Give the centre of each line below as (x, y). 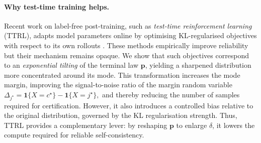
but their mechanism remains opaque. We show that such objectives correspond (127, 55)
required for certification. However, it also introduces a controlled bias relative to (129, 105)
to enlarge (192, 125)
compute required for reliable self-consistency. (74, 135)
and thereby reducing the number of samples (171, 94)
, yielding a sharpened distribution (198, 65)
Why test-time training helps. (57, 6)
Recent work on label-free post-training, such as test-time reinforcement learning (128, 25)
